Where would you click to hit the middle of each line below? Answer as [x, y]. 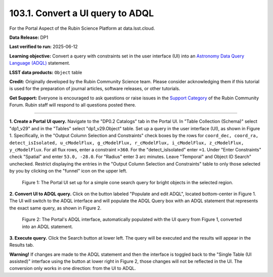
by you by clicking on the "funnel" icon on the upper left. [68, 171]
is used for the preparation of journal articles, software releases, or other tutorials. [95, 89]
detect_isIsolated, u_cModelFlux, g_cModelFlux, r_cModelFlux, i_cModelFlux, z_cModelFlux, [127, 143]
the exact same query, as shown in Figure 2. [55, 208]
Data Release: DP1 [29, 37]
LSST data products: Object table [46, 72]
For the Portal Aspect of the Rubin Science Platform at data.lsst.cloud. [82, 28]
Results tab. [22, 245]
